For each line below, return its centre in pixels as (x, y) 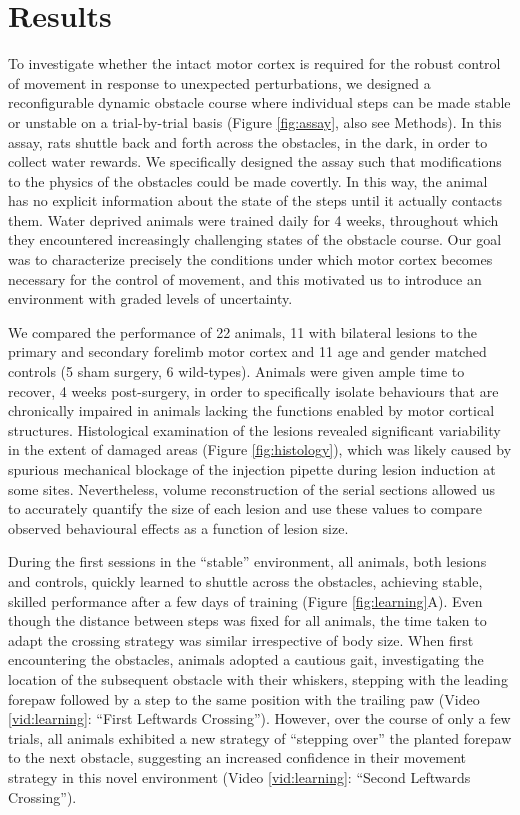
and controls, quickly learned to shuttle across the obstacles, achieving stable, (245, 580)
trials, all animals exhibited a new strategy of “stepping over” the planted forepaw (260, 737)
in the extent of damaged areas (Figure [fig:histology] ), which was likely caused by (260, 449)
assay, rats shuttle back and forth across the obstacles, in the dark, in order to (248, 141)
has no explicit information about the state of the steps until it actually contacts (255, 200)
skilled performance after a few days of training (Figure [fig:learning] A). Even (245, 600)
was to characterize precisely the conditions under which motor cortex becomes (250, 259)
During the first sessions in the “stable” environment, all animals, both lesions (247, 561)
